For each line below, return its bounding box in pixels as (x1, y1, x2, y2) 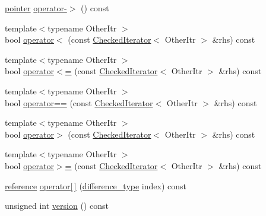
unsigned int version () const (5, 199, 109, 212)
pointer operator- (5, 2, 67, 14)
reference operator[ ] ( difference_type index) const (5, 179, 186, 192)
